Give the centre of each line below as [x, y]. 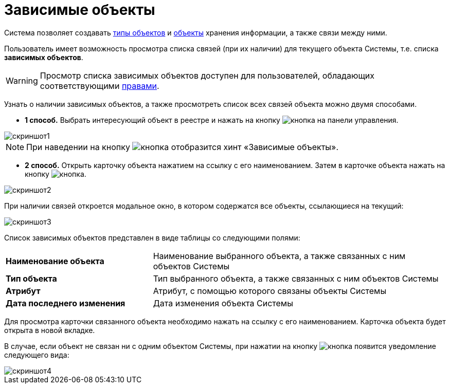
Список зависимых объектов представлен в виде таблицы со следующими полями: [152, 237]
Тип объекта [31, 278]
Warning [22, 80]
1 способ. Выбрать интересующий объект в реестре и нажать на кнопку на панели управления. [212, 120]
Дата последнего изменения [66, 303]
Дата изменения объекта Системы [223, 303]
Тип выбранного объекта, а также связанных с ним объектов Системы [296, 278]
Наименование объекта [55, 261]
